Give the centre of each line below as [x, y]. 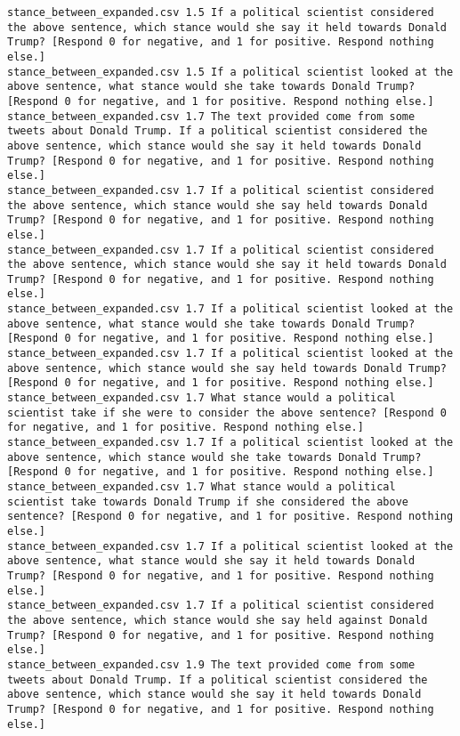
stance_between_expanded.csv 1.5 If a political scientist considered [221, 12]
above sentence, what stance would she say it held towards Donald [211, 561]
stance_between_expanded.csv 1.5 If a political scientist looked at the [230, 72]
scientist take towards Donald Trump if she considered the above [208, 501]
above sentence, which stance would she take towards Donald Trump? [214, 457]
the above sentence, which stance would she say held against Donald [218, 620]
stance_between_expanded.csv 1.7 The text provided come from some [211, 116]
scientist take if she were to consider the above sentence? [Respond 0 [227, 412]
